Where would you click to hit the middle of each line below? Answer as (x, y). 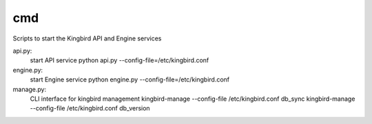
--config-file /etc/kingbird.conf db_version (90, 108)
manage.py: (30, 89)
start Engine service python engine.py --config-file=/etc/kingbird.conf (130, 79)
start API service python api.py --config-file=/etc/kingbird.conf (120, 60)
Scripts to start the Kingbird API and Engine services (87, 38)
